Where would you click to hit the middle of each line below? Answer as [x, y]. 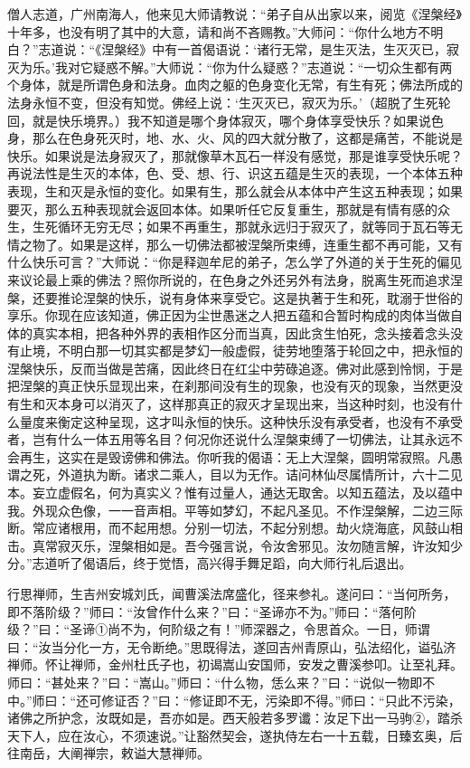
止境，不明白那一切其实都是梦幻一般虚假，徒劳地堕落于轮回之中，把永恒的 [241, 351]
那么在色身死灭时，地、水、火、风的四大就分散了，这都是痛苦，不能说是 [247, 138]
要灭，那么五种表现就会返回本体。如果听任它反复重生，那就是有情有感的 [222, 209]
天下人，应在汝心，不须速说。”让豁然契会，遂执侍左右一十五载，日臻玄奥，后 [235, 735]
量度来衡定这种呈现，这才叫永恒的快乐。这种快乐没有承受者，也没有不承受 [241, 421]
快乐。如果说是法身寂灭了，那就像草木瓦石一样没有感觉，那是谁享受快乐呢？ [235, 155]
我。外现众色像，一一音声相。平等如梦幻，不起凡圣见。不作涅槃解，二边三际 [235, 510]
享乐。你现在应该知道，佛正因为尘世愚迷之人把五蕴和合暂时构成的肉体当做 [229, 315]
